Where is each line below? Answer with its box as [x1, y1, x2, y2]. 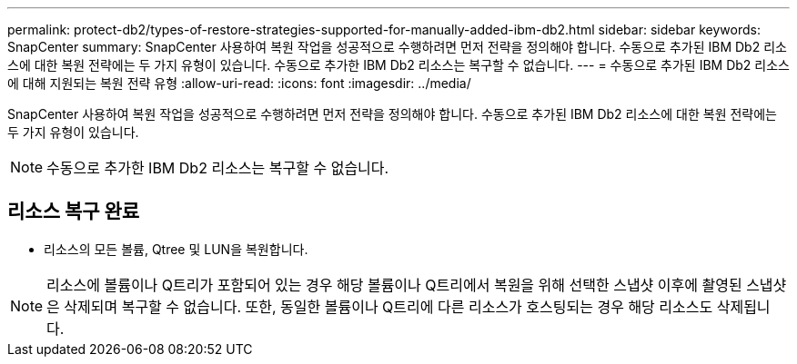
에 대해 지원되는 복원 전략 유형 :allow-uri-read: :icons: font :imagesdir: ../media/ [7, 75, 471, 91]
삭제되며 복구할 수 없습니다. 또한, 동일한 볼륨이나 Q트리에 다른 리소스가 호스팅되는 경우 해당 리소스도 [64, 297, 713, 316]
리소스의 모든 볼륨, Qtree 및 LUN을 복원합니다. [44, 241, 308, 257]
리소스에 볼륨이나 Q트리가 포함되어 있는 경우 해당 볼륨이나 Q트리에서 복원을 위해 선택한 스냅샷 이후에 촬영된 [46, 275, 742, 294]
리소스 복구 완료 [7, 200, 140, 223]
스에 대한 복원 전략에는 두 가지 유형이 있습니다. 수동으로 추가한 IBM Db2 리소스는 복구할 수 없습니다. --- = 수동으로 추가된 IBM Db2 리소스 [7, 57, 790, 73]
